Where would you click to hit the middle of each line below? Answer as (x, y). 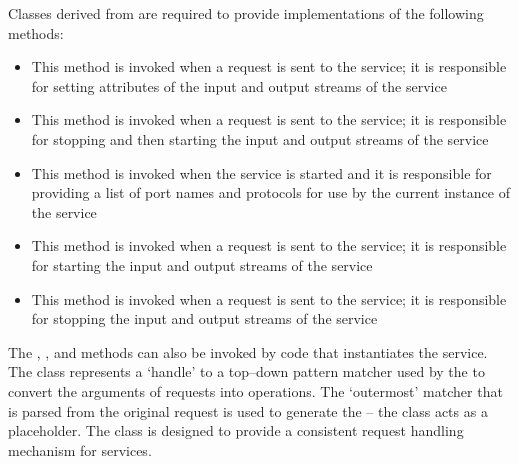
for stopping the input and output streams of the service (204, 318)
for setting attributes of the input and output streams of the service (239, 85)
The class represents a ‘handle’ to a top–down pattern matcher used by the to (246, 371)
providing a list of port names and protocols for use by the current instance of (270, 192)
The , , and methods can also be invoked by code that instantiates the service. (248, 351)
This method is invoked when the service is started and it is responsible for (261, 172)
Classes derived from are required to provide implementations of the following (246, 13)
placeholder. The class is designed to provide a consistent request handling (236, 430)
